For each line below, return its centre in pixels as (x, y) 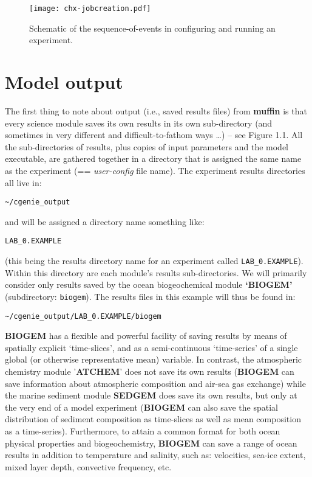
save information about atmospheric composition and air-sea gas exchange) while (155, 383)
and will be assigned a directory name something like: (105, 221)
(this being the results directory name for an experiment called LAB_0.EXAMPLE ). (154, 261)
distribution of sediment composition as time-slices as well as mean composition (153, 419)
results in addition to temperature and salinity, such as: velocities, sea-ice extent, (155, 455)
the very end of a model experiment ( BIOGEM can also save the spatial (141, 407)
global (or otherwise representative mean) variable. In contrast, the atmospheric (154, 359)
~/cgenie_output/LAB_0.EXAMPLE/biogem (83, 316)
